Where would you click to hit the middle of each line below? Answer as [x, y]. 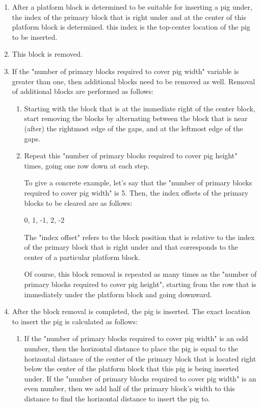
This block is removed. [47, 54]
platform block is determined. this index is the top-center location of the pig [131, 27]
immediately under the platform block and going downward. [118, 294]
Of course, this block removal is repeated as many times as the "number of [140, 274]
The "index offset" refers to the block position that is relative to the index [139, 237]
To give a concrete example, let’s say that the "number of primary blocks [138, 183]
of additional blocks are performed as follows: [83, 91]
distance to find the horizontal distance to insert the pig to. [117, 398]
